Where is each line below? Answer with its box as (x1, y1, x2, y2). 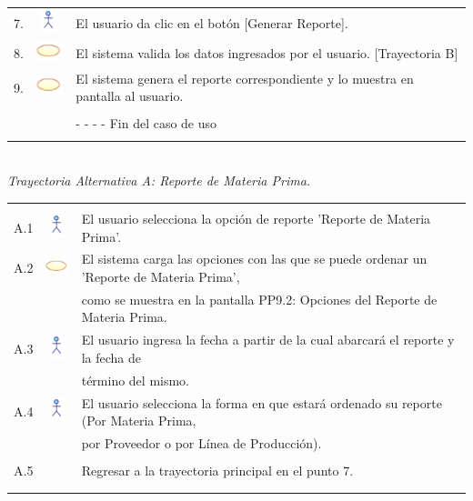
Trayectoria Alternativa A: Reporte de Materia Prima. (7, 171, 311, 190)
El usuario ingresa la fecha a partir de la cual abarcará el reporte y (81, 330, 455, 349)
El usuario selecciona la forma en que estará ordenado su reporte (81, 393, 442, 412)
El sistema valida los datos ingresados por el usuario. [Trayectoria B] (75, 43, 458, 62)
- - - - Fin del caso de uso (75, 114, 217, 133)
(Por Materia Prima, (81, 411, 196, 430)
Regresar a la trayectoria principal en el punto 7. (81, 461, 354, 480)
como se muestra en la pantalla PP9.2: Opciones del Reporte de (81, 289, 438, 308)
